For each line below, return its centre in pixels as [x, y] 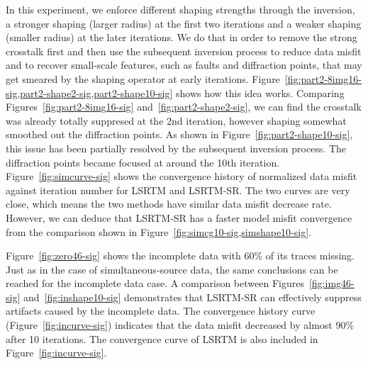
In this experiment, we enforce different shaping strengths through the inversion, [180, 9]
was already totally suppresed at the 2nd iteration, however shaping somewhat [176, 120]
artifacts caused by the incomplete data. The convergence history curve [161, 311]
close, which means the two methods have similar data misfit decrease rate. [169, 204]
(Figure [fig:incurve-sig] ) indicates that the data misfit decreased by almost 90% [180, 325]
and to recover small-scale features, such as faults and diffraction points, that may [184, 65]
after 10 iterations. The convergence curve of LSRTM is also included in [162, 338]
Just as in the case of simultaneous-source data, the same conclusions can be [172, 269]
